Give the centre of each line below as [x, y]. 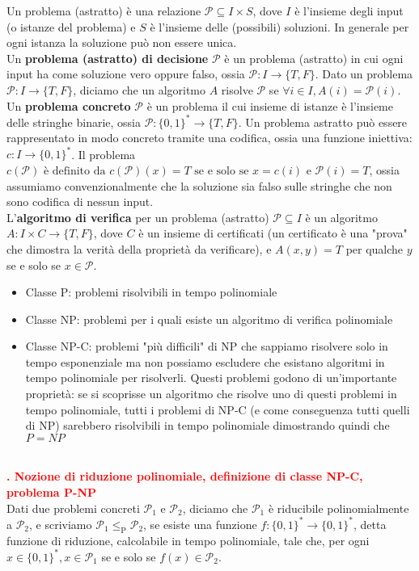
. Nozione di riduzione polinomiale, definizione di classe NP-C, [185, 476]
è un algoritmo [341, 217]
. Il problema [104, 154]
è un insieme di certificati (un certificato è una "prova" [273, 233]
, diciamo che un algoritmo [140, 89]
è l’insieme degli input [349, 10]
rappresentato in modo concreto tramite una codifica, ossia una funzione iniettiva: [209, 138]
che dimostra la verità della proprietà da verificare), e [139, 248]
